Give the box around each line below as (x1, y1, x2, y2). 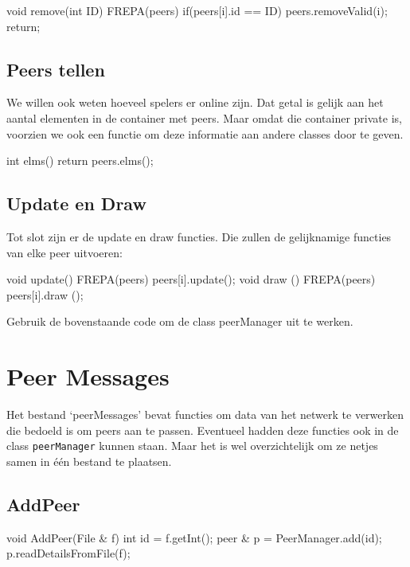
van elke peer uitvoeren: (6, 244, 123, 260)
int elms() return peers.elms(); (6, 152, 154, 169)
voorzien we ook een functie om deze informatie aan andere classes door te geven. (6, 125, 404, 142)
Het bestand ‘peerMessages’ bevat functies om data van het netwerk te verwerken (6, 406, 404, 423)
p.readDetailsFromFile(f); (6, 545, 131, 561)
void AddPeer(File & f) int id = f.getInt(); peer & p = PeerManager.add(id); (6, 529, 382, 545)
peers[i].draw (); (6, 286, 84, 303)
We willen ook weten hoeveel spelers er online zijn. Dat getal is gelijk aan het (6, 94, 384, 111)
